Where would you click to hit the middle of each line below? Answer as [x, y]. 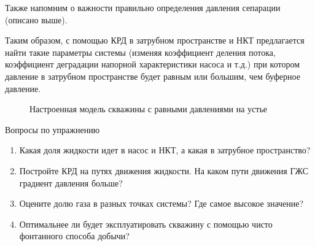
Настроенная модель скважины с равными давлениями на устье [149, 109]
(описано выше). [36, 19]
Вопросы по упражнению [52, 129]
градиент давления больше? [71, 183]
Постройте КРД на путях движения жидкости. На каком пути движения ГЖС [164, 170]
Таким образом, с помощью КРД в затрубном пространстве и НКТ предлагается [155, 40]
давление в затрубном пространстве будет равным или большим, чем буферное [153, 76]
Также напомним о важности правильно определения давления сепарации [143, 7]
